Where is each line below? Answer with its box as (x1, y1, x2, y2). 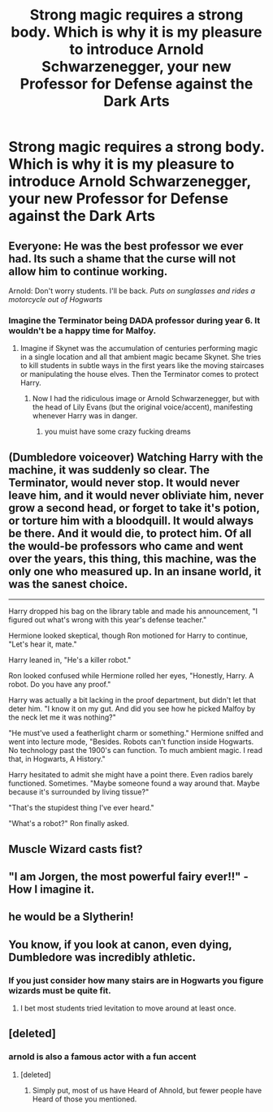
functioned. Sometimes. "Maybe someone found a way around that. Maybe (8, 778, 260, 789)
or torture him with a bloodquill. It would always (8, 513, 254, 527)
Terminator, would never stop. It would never (8, 475, 240, 489)
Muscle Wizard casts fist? (8, 842, 144, 856)
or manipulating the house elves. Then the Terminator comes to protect (19, 370, 259, 379)
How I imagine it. (8, 882, 95, 896)
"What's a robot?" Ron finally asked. (8, 819, 130, 829)
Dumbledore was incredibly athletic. (8, 950, 197, 964)
